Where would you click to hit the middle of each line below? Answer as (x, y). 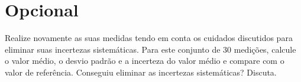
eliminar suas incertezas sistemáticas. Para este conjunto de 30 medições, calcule (150, 49)
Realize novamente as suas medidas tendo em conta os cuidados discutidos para (149, 38)
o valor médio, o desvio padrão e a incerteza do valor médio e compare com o (145, 61)
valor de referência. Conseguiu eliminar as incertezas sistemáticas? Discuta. (141, 72)
